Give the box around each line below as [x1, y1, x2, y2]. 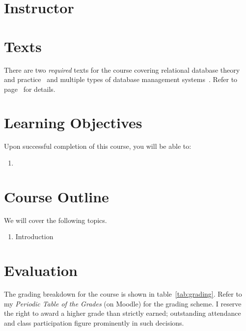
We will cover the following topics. [4, 215, 107, 225]
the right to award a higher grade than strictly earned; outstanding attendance [4, 308, 241, 318]
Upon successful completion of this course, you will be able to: [4, 141, 191, 151]
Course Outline [4, 186, 109, 206]
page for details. [4, 83, 55, 94]
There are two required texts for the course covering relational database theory [4, 64, 240, 75]
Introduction [15, 231, 54, 242]
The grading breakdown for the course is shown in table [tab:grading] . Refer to [4, 289, 242, 299]
